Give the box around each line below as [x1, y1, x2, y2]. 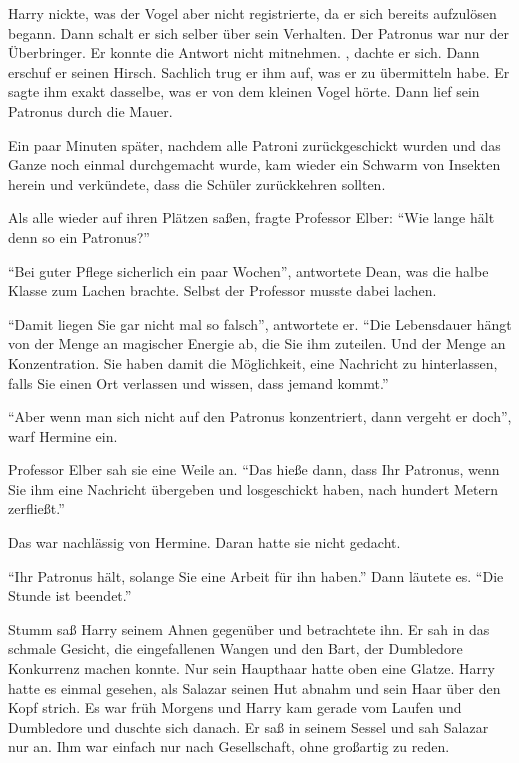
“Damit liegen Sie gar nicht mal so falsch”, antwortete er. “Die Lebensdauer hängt [8, 313, 512, 334]
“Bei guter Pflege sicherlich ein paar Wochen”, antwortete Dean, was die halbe [8, 260, 489, 281]
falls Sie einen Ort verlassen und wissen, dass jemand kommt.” [8, 372, 389, 393]
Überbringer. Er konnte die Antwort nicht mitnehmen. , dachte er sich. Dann [8, 42, 480, 63]
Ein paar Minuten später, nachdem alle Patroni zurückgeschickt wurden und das [8, 134, 501, 155]
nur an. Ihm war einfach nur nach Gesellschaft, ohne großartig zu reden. [8, 736, 450, 757]
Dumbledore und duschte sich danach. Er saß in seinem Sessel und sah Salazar [8, 716, 489, 737]
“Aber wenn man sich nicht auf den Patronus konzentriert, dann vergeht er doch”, [8, 406, 512, 427]
